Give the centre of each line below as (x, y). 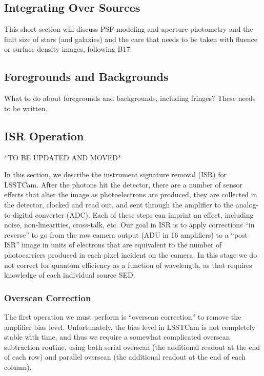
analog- (247, 204)
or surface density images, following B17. (68, 49)
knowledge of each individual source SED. (70, 275)
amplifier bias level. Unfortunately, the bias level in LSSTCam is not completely (130, 327)
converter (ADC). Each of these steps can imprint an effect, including (144, 214)
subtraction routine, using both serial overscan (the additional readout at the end (132, 347)
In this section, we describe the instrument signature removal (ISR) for (115, 174)
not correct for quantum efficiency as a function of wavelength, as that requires (128, 265)
